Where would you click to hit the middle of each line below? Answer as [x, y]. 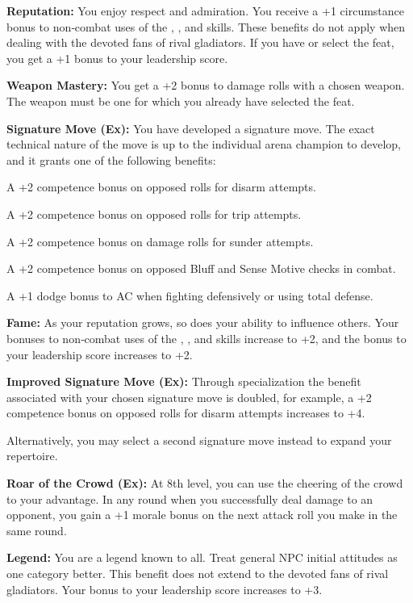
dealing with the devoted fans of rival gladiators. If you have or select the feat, [200, 42]
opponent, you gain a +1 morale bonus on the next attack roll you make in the [202, 515]
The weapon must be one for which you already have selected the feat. [181, 100]
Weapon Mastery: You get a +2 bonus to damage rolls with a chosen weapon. [206, 85]
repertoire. [32, 456]
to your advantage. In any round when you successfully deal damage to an [190, 498]
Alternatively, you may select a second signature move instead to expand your [199, 440]
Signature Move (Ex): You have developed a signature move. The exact [191, 128]
